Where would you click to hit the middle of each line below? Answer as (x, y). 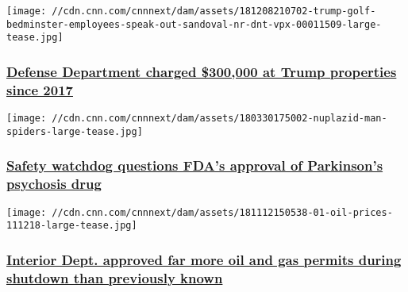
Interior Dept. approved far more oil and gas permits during (204, 259)
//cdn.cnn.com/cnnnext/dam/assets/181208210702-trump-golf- (214, 11)
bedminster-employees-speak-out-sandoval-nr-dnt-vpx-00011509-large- (194, 24)
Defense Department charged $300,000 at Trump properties (202, 71)
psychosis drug (54, 184)
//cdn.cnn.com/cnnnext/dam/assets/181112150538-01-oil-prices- (222, 212)
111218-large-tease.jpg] (72, 226)
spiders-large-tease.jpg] (75, 131)
